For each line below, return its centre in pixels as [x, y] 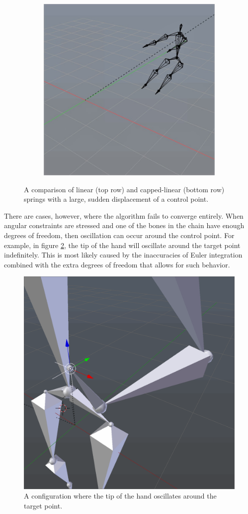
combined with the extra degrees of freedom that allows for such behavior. [117, 264]
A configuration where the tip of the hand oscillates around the [120, 496]
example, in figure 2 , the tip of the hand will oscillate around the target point [122, 245]
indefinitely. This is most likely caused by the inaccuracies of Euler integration [123, 255]
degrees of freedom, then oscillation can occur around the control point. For [119, 235]
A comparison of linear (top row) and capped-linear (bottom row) [124, 189]
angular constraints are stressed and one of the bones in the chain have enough [124, 225]
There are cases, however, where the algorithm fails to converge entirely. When [124, 215]
